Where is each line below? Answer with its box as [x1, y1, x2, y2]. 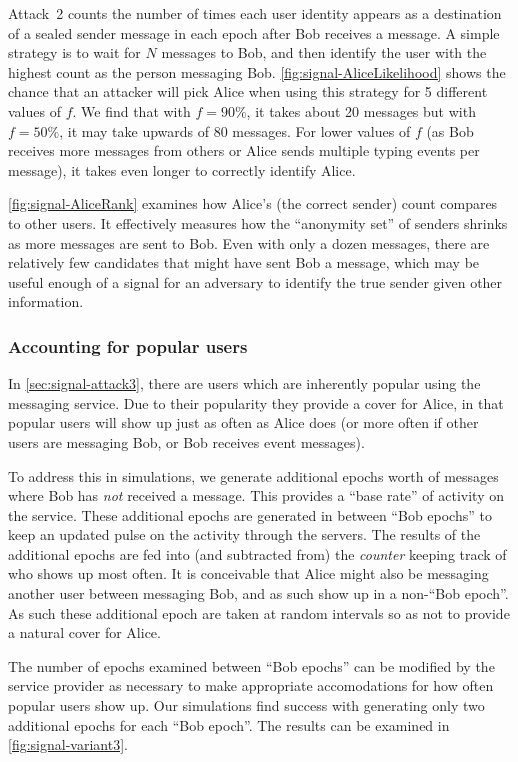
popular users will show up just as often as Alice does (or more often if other [8, 412, 479, 433]
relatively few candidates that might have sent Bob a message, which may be [8, 252, 480, 273]
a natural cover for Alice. [8, 622, 161, 643]
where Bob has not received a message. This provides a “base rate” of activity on [8, 485, 505, 506]
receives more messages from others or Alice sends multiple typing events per [8, 140, 480, 161]
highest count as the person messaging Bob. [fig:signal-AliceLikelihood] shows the [8, 61, 506, 82]
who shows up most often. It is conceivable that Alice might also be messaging [8, 563, 489, 584]
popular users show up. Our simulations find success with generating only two [8, 695, 485, 716]
